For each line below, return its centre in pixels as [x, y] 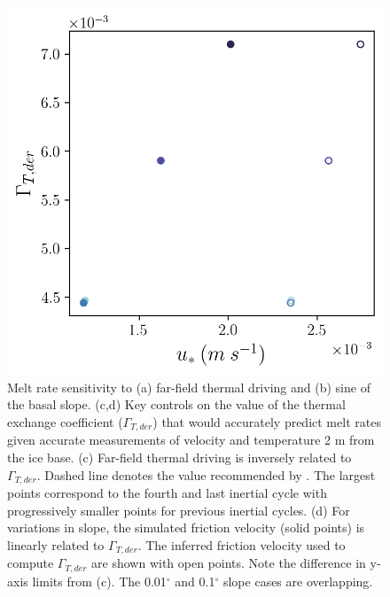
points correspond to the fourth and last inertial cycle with [167, 492]
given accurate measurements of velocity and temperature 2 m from [191, 440]
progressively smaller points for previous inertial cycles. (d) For [179, 510]
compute [31, 563]
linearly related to [56, 544]
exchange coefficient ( [65, 421]
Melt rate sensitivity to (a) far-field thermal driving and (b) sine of [189, 387]
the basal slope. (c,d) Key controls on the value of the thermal [176, 404]
